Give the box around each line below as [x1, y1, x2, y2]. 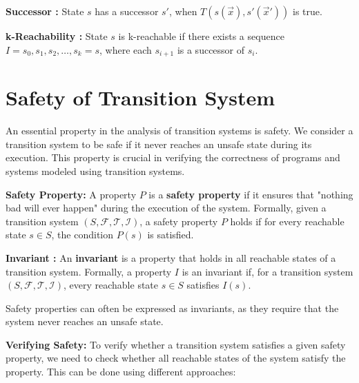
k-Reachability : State [6, 29, 108, 43]
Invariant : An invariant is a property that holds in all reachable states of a [6, 250, 336, 265]
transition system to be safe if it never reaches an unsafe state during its [6, 136, 312, 151]
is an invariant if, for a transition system [182, 264, 353, 278]
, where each [99, 42, 152, 56]
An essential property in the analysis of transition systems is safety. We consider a [6, 123, 353, 138]
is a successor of [177, 42, 245, 56]
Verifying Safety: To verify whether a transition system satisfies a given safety [6, 337, 346, 351]
